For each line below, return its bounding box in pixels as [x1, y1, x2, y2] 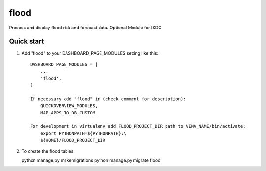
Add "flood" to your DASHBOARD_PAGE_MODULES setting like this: [21, 50, 159, 56]
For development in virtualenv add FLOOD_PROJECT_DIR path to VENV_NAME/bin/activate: [30, 123, 246, 129]
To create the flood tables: [21, 148, 75, 154]
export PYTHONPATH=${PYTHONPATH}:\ [40, 130, 127, 136]
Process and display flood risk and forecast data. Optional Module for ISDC [9, 25, 162, 30]
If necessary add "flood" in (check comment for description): [30, 96, 186, 102]
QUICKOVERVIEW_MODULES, [40, 103, 98, 109]
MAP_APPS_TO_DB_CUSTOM [40, 110, 96, 115]
